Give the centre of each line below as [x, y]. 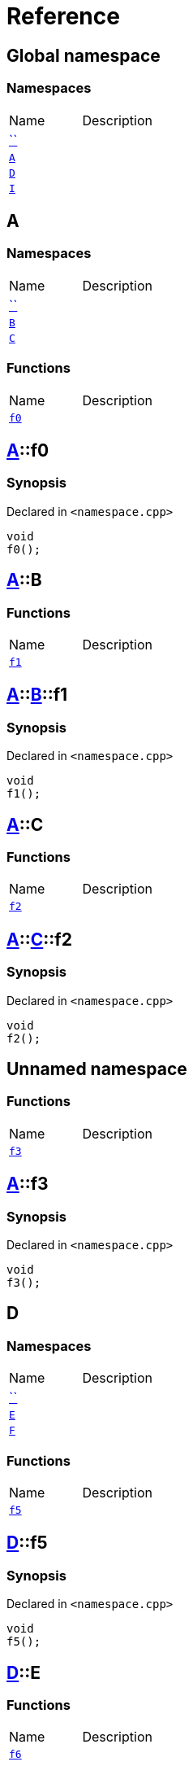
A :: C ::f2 [39, 939]
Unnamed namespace [97, 1069]
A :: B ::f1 [37, 695]
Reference [63, 16]
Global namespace [84, 55]
